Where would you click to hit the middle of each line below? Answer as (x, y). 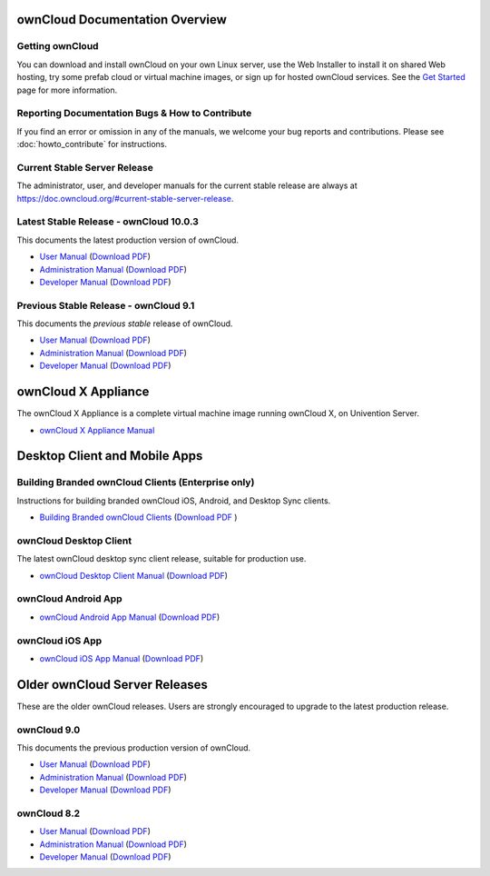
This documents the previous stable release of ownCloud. (125, 324)
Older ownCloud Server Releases (113, 685)
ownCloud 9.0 (49, 730)
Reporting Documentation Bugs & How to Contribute (134, 114)
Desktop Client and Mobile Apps (110, 456)
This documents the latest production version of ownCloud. (128, 240)
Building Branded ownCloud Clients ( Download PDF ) (138, 517)
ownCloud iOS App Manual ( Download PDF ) (122, 658)
